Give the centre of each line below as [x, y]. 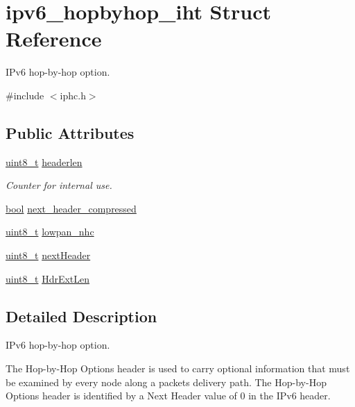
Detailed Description [81, 316]
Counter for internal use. [59, 185]
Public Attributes [70, 132]
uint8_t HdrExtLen [48, 278]
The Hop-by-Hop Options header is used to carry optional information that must [178, 368]
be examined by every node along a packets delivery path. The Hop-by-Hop [166, 382]
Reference [54, 39]
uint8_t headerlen [44, 161]
